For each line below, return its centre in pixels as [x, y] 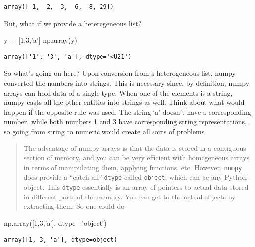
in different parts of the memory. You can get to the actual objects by [129, 196]
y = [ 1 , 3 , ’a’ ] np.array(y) [41, 40]
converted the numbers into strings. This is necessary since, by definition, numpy [127, 82]
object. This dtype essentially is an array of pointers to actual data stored [136, 187]
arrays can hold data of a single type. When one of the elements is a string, [118, 92]
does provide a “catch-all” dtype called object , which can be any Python [135, 177]
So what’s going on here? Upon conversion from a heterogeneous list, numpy [120, 73]
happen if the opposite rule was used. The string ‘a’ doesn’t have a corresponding [127, 112]
